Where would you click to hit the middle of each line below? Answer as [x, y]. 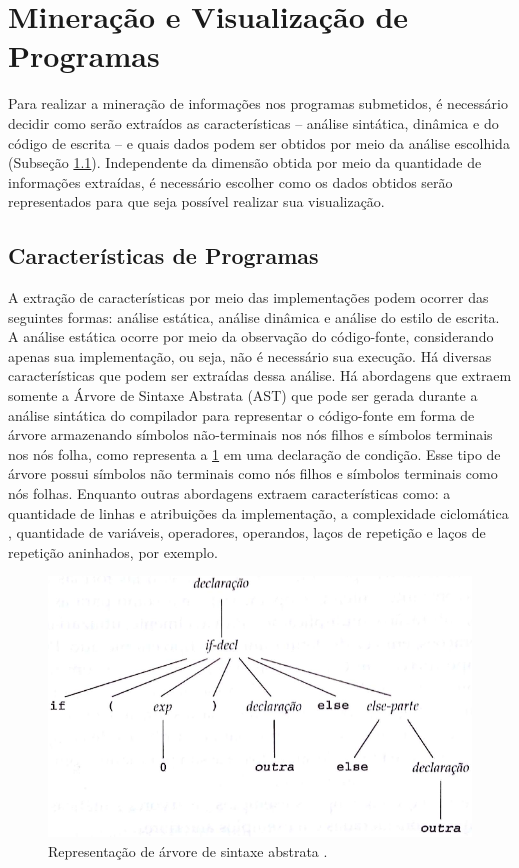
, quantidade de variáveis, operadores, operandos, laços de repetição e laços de [247, 532]
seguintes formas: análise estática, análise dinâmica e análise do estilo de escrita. [254, 316]
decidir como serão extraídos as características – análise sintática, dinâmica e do [253, 122]
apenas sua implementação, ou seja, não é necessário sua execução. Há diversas [250, 355]
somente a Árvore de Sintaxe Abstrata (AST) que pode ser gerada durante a [243, 395]
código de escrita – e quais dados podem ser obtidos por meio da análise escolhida [259, 142]
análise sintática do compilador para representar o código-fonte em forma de [241, 414]
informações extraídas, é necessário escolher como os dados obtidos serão [230, 181]
